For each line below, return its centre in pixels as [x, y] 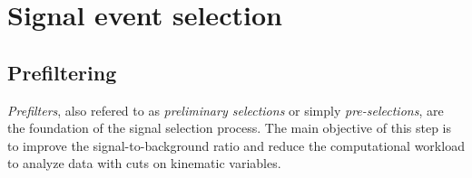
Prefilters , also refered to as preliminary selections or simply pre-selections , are [226, 110]
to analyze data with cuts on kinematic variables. [144, 163]
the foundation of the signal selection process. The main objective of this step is [230, 128]
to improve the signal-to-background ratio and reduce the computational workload [236, 145]
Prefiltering [62, 72]
